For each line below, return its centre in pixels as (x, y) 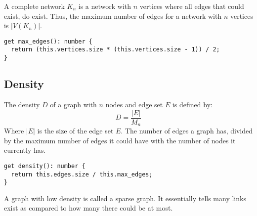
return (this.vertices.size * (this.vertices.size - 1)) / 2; (115, 50)
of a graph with (73, 104)
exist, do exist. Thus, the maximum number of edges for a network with (113, 16)
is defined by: (192, 104)
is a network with (105, 6)
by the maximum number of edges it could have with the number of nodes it (120, 140)
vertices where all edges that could (192, 6)
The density (22, 104)
